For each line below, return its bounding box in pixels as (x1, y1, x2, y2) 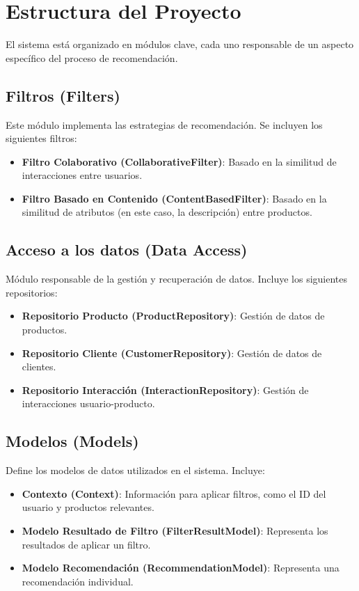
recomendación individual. (22, 574, 134, 588)
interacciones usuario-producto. (22, 396, 155, 411)
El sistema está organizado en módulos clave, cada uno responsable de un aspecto (6, 37, 354, 52)
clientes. (22, 359, 56, 374)
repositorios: (6, 285, 58, 299)
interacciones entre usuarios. (22, 168, 143, 182)
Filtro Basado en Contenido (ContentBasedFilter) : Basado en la (22, 191, 327, 205)
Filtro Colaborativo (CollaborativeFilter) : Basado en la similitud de (22, 154, 337, 168)
